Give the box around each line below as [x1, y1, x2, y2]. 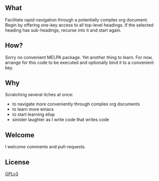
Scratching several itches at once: [5, 92, 74, 98]
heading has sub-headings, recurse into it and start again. [5, 27, 122, 33]
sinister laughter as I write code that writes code [12, 117, 109, 122]
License [5, 158, 30, 166]
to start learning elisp [12, 112, 55, 118]
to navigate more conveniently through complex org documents [12, 101, 140, 107]
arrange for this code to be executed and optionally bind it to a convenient [5, 60, 154, 65]
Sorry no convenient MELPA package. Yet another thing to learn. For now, [5, 54, 153, 60]
